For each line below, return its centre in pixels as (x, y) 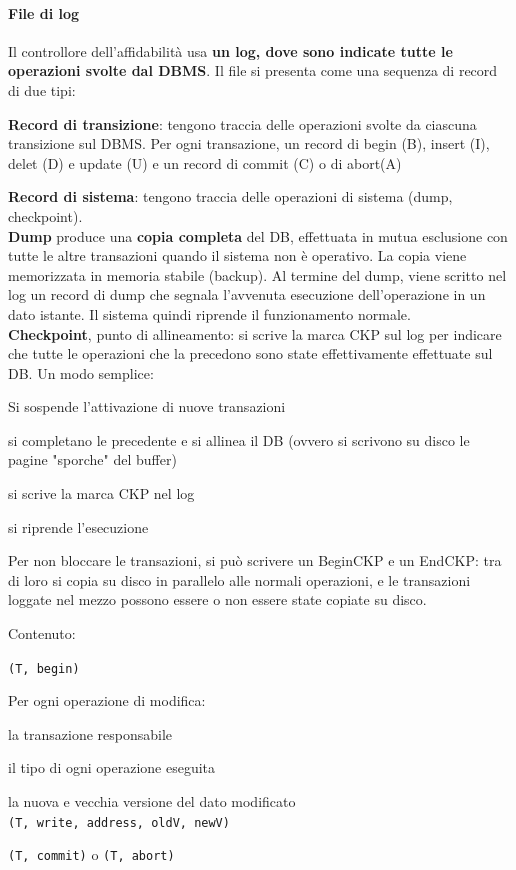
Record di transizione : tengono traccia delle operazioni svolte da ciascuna (242, 123)
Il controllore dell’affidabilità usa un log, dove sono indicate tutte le (230, 50)
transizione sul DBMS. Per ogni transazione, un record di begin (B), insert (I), (249, 143)
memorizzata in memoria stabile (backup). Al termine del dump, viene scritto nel (257, 274)
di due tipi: (42, 89)
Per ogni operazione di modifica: (107, 700)
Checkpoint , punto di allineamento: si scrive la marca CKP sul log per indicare (255, 333)
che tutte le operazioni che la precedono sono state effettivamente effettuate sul (250, 353)
